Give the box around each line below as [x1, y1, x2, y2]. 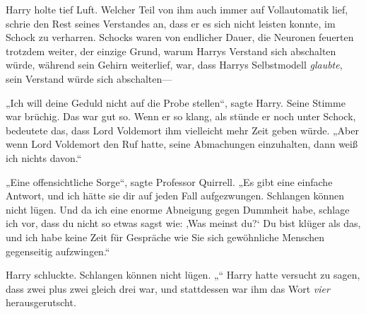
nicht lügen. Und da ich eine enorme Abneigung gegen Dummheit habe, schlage [6, 202, 350, 216]
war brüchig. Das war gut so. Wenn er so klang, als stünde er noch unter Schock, [6, 109, 356, 124]
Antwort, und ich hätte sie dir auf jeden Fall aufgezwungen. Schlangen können [6, 188, 345, 203]
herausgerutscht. [6, 295, 76, 310]
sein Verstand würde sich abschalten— [6, 71, 172, 86]
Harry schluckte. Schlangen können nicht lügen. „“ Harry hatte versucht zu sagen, [6, 267, 360, 282]
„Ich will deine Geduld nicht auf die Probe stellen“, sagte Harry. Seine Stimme [6, 95, 346, 110]
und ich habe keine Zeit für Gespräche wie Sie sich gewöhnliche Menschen [6, 229, 325, 244]
